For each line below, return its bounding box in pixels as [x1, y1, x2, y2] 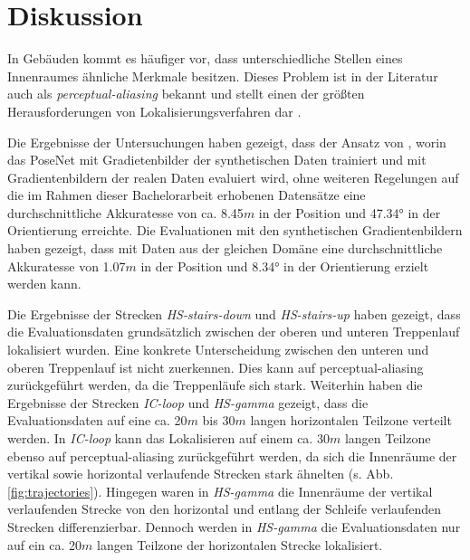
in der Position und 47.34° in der [258, 203, 441, 222]
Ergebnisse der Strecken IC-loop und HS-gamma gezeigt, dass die [7, 393, 369, 412]
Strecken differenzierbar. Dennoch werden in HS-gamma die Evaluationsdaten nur [7, 517, 461, 536]
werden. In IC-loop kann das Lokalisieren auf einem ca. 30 [7, 429, 330, 447]
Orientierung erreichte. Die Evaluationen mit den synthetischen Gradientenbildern [7, 221, 463, 240]
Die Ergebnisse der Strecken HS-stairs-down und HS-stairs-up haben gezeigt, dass [7, 304, 461, 323]
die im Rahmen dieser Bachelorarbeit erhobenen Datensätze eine [7, 185, 366, 204]
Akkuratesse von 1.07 [7, 256, 126, 275]
